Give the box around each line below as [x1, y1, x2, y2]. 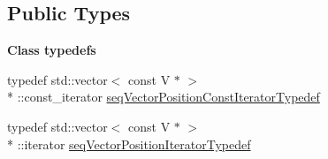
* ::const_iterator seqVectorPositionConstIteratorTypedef [7, 87, 320, 106]
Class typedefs [7, 41, 96, 59]
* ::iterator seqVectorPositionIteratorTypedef [7, 134, 251, 153]
